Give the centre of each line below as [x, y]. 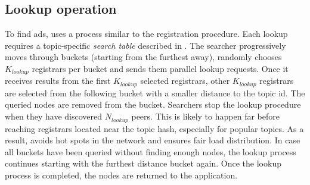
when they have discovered [54, 116]
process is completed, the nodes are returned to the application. [121, 175]
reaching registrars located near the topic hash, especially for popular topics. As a [154, 128]
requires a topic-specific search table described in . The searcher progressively [145, 45]
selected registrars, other [185, 81]
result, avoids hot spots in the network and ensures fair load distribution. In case [153, 140]
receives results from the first [58, 81]
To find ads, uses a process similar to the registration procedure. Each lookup [146, 34]
